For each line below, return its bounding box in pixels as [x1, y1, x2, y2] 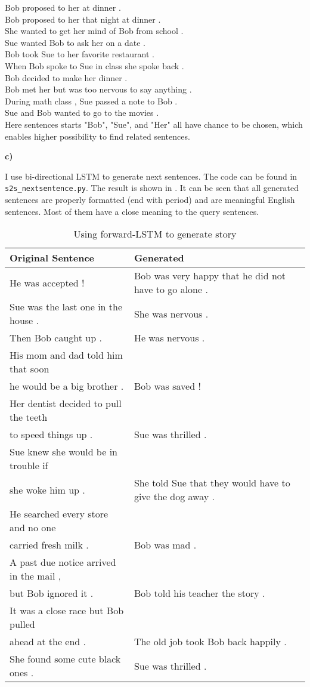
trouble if [10, 458, 48, 473]
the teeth [10, 410, 48, 424]
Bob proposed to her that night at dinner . [5, 13, 161, 25]
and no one [10, 520, 56, 535]
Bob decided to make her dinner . [5, 71, 128, 84]
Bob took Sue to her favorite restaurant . [5, 48, 154, 60]
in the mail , [10, 569, 61, 583]
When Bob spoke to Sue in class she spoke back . [5, 59, 184, 72]
